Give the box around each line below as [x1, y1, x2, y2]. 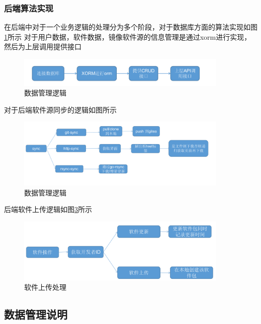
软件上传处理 [24, 282, 66, 292]
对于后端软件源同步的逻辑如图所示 [4, 104, 117, 115]
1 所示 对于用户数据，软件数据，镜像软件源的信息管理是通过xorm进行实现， [4, 31, 251, 42]
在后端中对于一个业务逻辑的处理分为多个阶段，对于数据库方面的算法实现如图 [4, 22, 257, 32]
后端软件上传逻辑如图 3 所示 [4, 204, 92, 214]
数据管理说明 [4, 306, 67, 322]
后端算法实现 [4, 2, 54, 14]
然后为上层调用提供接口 [4, 41, 81, 52]
